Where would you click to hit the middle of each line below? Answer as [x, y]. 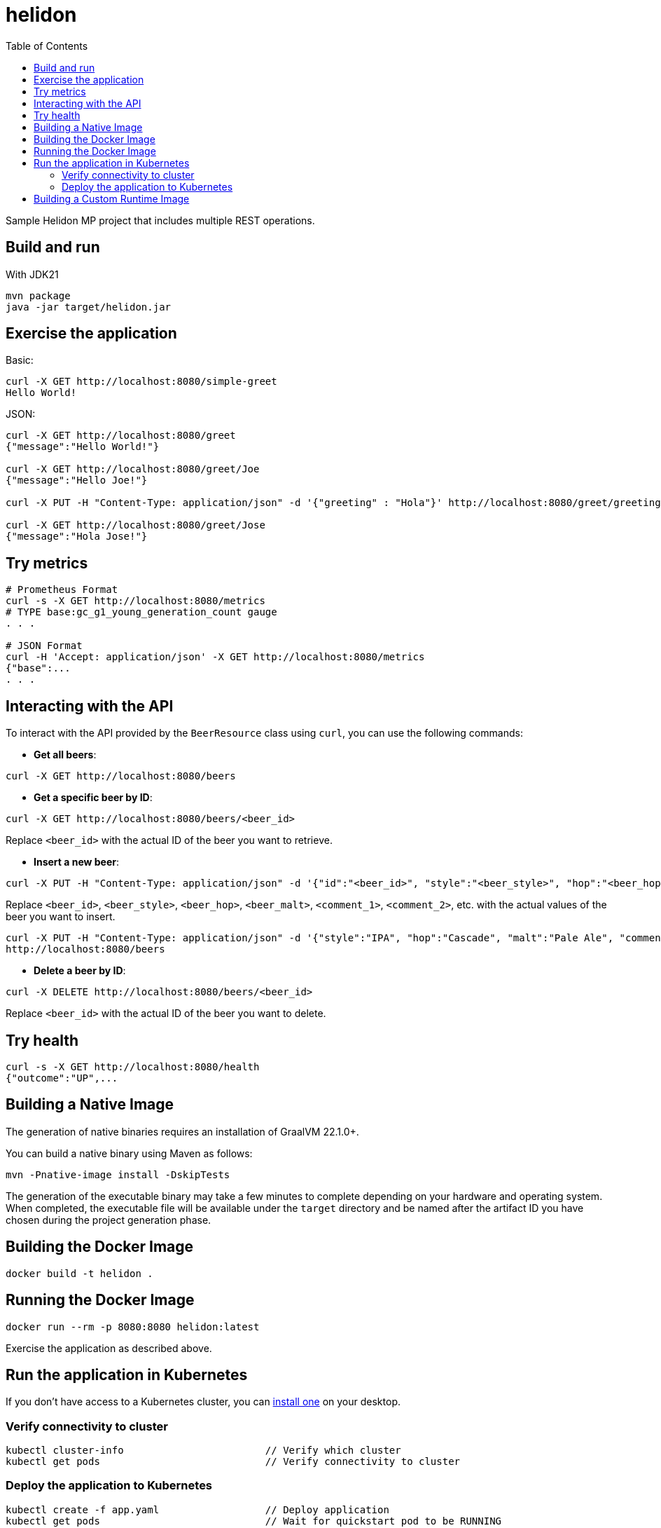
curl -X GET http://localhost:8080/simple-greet [141, 382]
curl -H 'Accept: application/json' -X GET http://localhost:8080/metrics [215, 657]
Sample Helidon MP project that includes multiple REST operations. [160, 220]
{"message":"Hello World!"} [83, 447]
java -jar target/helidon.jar [89, 307]
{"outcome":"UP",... [62, 1078]
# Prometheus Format [62, 590]
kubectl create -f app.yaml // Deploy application [197, 1509]
